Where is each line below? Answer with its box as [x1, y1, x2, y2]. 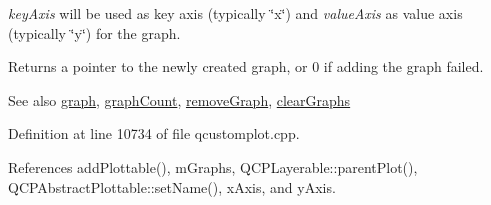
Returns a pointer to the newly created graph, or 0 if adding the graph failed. [8, 56, 484, 77]
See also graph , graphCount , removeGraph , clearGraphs [8, 89, 351, 110]
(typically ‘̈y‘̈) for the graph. [8, 22, 181, 43]
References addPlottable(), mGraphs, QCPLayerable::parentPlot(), [8, 156, 418, 177]
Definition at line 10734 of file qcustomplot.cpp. [8, 123, 300, 144]
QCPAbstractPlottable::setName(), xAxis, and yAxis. [8, 176, 336, 197]
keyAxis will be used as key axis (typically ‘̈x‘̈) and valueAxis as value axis [8, 3, 463, 23]
